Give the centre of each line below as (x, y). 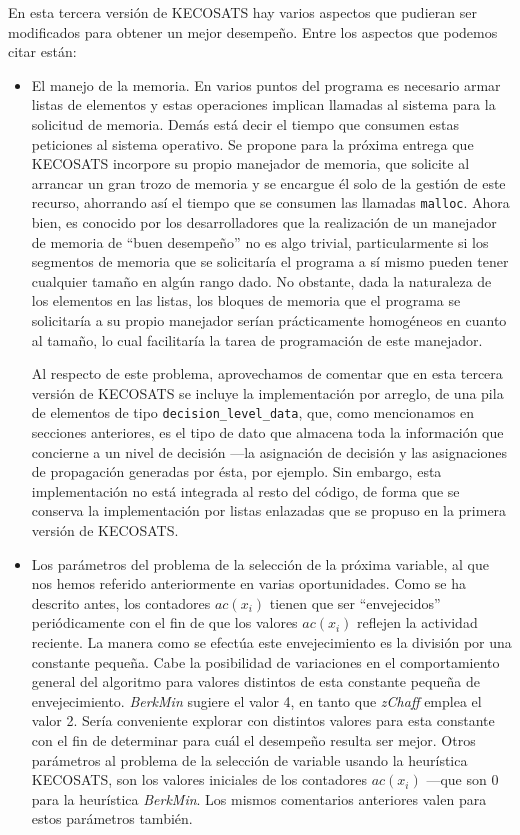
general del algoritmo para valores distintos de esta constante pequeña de (255, 681)
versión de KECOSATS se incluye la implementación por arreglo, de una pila (267, 392)
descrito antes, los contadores (121, 602)
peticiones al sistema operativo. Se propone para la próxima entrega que (252, 143)
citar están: (42, 51)
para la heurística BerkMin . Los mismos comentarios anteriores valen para (259, 798)
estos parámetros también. (112, 818)
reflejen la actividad (417, 622)
